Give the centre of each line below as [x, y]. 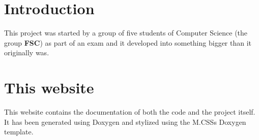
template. [19, 132]
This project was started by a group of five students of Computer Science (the [126, 33]
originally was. [27, 52]
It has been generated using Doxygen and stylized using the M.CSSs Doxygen [125, 121]
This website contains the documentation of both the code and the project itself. [130, 112]
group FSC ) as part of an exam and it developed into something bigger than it [128, 42]
